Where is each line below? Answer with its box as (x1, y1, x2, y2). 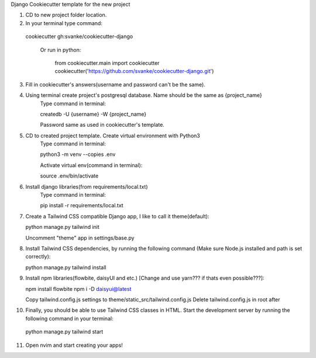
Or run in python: (40, 46, 81, 53)
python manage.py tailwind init (25, 224, 99, 231)
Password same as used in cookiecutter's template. (40, 121, 165, 128)
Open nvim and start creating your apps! (25, 342, 123, 349)
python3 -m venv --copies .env (40, 151, 116, 158)
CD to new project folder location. (25, 12, 107, 19)
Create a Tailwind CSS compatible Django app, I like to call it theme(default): (25, 213, 209, 220)
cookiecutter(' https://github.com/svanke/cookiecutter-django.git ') (54, 68, 214, 75)
